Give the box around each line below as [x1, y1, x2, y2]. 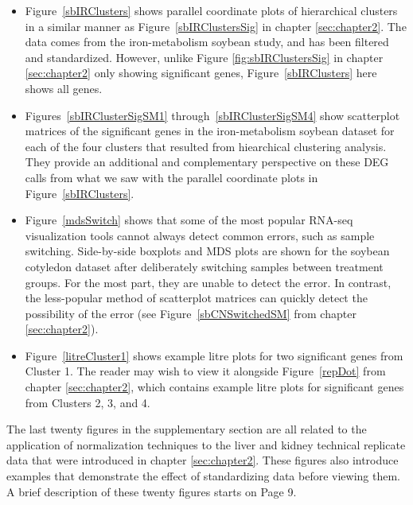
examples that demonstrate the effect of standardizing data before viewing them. [6, 468, 400, 484]
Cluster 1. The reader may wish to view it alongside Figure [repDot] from [25, 363, 386, 379]
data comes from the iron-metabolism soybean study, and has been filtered [25, 33, 389, 50]
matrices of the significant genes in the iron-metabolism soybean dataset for [25, 122, 395, 139]
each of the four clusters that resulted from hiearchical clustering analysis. [25, 138, 387, 154]
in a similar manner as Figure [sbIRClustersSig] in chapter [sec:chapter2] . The [25, 17, 407, 34]
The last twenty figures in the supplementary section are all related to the [6, 421, 367, 437]
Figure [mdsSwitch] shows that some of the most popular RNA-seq [25, 212, 353, 228]
